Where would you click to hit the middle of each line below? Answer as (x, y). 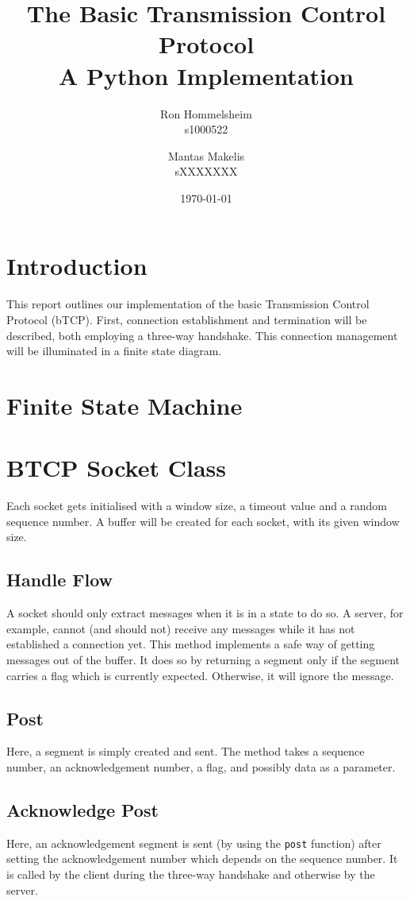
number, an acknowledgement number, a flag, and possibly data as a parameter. (201, 767)
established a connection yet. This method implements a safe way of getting (191, 644)
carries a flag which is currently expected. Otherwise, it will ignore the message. (200, 675)
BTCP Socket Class (116, 468)
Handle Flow (60, 580)
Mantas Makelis (206, 155)
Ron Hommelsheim (206, 113)
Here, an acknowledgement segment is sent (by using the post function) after (194, 843)
